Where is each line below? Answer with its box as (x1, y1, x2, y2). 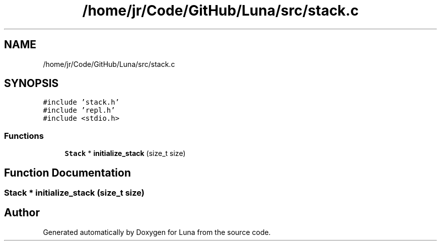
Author (4, 206, 40, 219)
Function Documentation (4, 166, 131, 179)
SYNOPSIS (4, 77, 59, 90)
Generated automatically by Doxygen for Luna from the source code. (43, 227, 271, 236)
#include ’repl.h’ (43, 106, 115, 115)
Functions (4, 130, 44, 141)
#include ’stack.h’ (43, 98, 120, 107)
